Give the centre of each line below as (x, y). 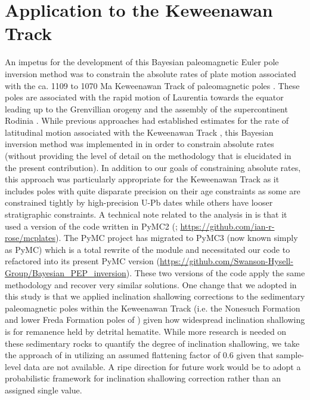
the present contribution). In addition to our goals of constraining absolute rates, (153, 167)
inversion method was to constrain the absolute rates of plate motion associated (151, 73)
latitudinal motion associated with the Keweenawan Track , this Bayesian (139, 132)
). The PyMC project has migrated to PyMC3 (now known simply (176, 238)
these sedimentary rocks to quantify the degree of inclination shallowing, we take (152, 343)
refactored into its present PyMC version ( (82, 261)
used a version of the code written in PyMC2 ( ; (91, 226)
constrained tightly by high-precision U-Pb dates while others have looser (139, 202)
